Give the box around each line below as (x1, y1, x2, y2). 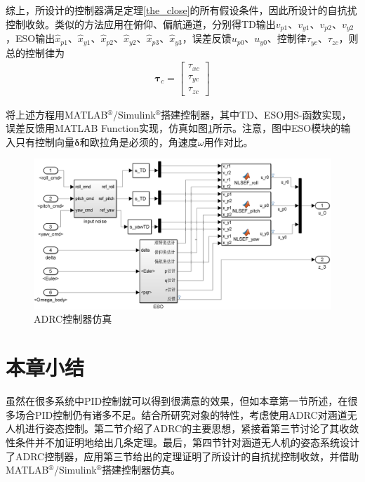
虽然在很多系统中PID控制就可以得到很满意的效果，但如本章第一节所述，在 (6, 394, 348, 408)
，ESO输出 (6, 31, 55, 46)
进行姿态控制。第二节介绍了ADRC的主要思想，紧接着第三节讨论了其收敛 (25, 421, 359, 436)
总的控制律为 (6, 45, 65, 60)
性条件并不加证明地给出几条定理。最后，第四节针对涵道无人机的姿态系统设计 (6, 434, 359, 449)
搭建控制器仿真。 (102, 462, 181, 477)
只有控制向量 (15, 134, 74, 149)
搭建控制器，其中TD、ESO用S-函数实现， (161, 107, 352, 121)
